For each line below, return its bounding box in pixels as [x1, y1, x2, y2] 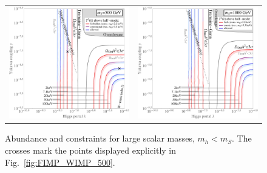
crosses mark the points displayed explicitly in [5, 144, 177, 157]
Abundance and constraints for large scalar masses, [5, 132, 195, 145]
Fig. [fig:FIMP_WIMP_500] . [5, 155, 115, 168]
